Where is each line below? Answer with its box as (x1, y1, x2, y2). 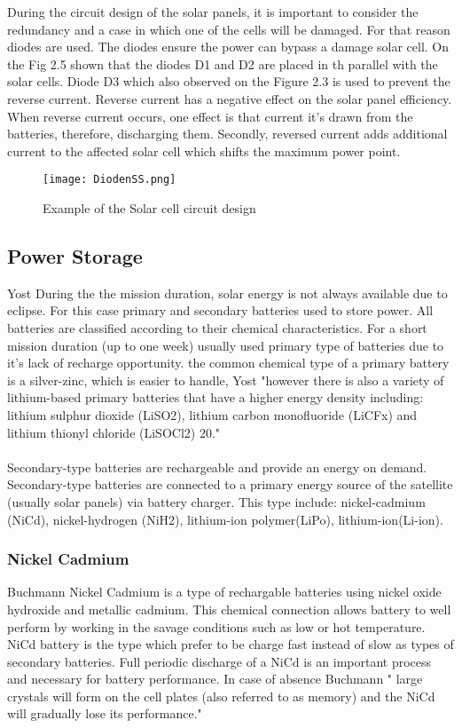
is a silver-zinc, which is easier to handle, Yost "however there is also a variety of (7, 370, 444, 389)
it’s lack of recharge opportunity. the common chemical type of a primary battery (7, 353, 450, 372)
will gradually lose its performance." (7, 704, 202, 723)
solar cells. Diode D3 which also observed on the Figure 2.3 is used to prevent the (7, 72, 450, 91)
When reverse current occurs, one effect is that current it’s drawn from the (7, 107, 413, 125)
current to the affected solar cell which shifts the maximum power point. (7, 141, 401, 160)
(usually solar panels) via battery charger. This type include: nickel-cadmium (7, 492, 426, 510)
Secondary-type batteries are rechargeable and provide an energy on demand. (7, 457, 427, 476)
